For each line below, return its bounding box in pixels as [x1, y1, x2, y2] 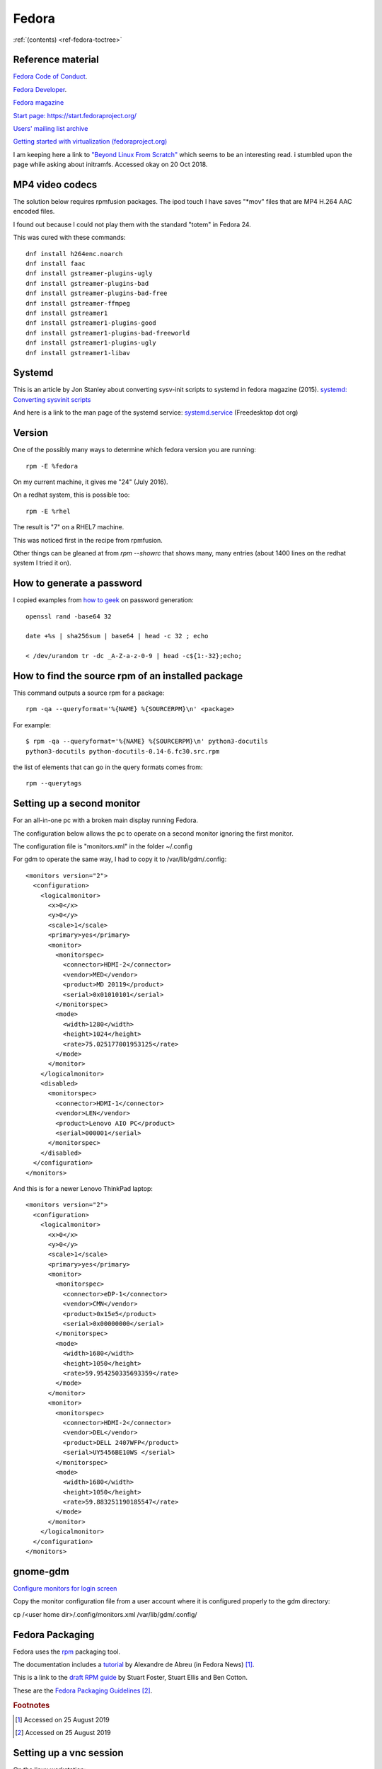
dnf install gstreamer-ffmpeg [25, 299, 131, 307]
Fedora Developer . [13, 85, 67, 93]
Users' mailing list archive [13, 125, 88, 133]
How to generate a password [13, 577, 143, 589]
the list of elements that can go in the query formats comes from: [13, 763, 203, 771]
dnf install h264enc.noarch [25, 250, 123, 258]
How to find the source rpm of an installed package [13, 669, 243, 682]
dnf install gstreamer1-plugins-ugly [25, 339, 157, 347]
